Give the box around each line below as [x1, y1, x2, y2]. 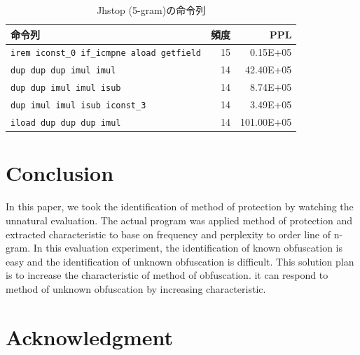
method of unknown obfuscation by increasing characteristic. [6, 281, 266, 296]
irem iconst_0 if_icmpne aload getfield [11, 48, 202, 59]
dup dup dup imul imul [11, 66, 116, 76]
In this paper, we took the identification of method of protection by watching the [6, 199, 354, 214]
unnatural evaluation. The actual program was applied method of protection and [6, 212, 352, 227]
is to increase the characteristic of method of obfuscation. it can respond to [6, 268, 328, 282]
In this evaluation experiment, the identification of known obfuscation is [33, 240, 343, 255]
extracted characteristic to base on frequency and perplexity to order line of [6, 226, 331, 241]
